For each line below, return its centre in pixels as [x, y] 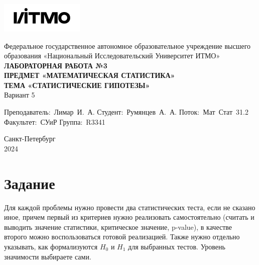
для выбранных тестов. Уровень [177, 246]
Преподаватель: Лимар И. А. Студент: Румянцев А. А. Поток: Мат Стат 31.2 [126, 112]
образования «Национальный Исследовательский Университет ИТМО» [112, 56]
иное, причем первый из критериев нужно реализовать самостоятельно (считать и [129, 217]
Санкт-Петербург [30, 139]
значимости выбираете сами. [48, 256]
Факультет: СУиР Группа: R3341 [55, 121]
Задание [30, 183]
